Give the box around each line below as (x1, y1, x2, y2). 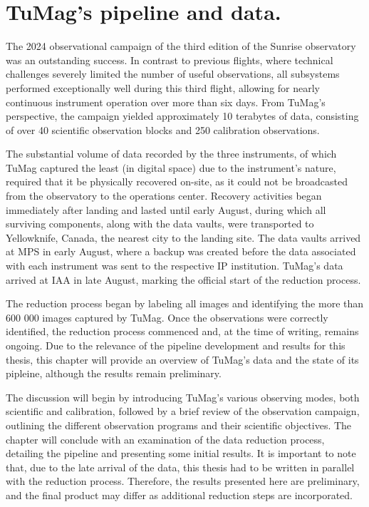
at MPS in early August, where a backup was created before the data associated (6, 244, 356, 259)
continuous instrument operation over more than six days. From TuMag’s (6, 94, 326, 109)
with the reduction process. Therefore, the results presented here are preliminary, (6, 473, 360, 488)
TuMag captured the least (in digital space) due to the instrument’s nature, (6, 160, 336, 175)
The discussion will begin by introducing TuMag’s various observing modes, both (6, 389, 360, 404)
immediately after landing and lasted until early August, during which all (6, 202, 326, 217)
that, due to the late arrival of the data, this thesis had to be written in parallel (6, 459, 355, 474)
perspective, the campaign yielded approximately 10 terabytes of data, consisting (6, 108, 359, 123)
